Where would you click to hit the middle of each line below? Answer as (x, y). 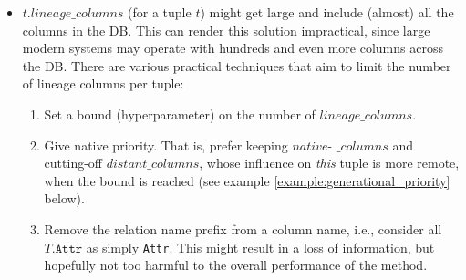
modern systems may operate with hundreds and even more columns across (233, 48)
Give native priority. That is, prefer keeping (166, 145)
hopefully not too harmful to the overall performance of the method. (236, 265)
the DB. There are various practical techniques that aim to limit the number (237, 65)
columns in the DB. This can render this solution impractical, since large (226, 30)
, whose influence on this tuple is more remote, (329, 163)
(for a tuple (160, 12)
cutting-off (73, 163)
